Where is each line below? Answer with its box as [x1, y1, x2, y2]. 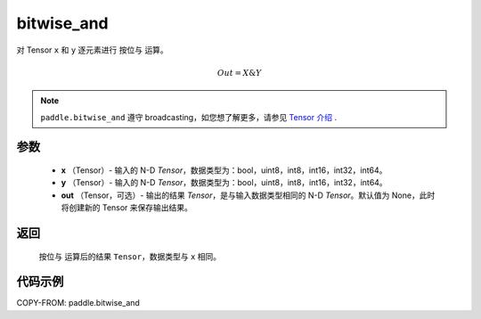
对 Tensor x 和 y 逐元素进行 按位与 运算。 [16, 45, 168, 55]
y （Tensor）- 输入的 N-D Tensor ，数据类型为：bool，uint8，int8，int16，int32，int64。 [61, 177, 387, 188]
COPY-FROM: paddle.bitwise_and [16, 298, 140, 308]
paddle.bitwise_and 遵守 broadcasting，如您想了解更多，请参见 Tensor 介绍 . [40, 111, 338, 122]
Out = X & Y [216, 68, 262, 78]
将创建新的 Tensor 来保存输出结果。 [61, 202, 193, 213]
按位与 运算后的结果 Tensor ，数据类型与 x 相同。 [38, 250, 222, 262]
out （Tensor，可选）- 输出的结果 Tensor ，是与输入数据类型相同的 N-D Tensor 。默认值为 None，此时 [61, 190, 436, 200]
